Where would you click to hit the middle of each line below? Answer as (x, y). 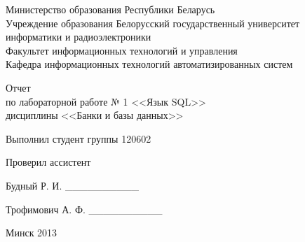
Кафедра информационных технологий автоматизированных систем (149, 64)
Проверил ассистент (48, 162)
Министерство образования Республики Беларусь (110, 9)
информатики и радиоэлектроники (79, 37)
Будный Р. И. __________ (72, 185)
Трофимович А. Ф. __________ (84, 209)
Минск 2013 (32, 233)
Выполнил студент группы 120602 (79, 138)
